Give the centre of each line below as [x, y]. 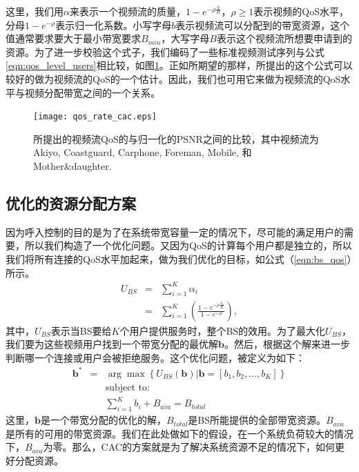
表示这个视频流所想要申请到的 [284, 38]
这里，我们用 [35, 11]
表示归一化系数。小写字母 [114, 24]
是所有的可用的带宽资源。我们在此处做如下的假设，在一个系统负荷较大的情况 [179, 433]
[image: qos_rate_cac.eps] [95, 117]
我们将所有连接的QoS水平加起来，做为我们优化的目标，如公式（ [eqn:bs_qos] [176, 258]
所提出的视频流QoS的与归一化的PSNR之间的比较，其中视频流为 [176, 138]
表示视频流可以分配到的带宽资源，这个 [263, 24]
